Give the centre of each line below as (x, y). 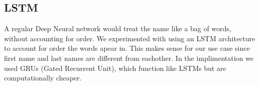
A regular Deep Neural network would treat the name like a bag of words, (118, 28)
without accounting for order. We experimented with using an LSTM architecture (130, 38)
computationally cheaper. (43, 78)
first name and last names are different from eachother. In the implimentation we (129, 58)
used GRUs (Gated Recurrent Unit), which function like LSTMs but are (115, 68)
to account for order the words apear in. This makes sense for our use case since (127, 48)
